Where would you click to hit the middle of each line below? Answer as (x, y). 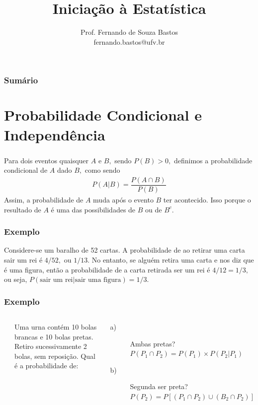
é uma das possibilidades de (93, 209)
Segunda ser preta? (159, 386)
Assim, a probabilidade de (44, 200)
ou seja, (16, 279)
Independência (55, 134)
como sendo (102, 170)
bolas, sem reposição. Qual (55, 356)
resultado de (23, 209)
